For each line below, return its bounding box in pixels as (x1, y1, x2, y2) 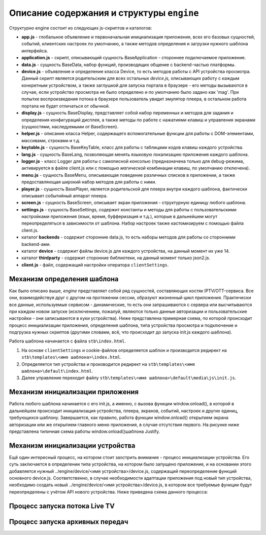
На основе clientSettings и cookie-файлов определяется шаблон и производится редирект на (21, 347, 227, 353)
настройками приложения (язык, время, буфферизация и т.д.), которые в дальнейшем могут (21, 214, 218, 220)
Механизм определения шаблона (9, 274, 119, 283)
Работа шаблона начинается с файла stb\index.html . (9, 338, 126, 344)
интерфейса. (21, 47, 48, 54)
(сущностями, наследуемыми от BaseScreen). (21, 124, 118, 130)
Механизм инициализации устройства (9, 441, 135, 450)
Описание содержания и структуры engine (9, 7, 199, 18)
